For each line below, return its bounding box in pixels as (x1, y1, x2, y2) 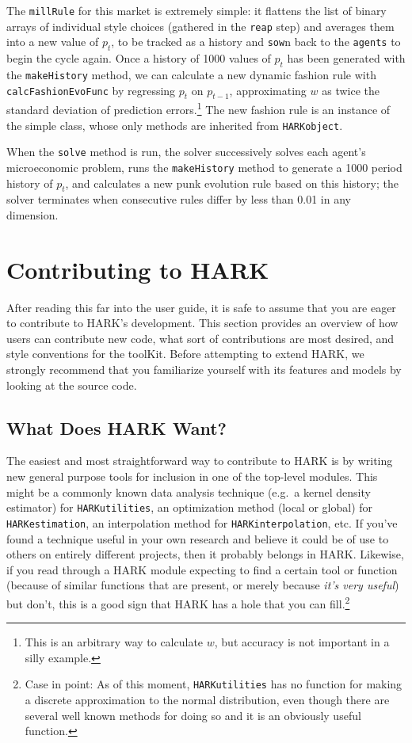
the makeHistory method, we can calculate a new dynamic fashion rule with (6, 66, 376, 82)
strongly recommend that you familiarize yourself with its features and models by (6, 361, 402, 378)
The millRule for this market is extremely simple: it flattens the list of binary (6, 2, 387, 18)
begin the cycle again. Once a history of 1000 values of (6, 50, 271, 67)
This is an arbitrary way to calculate (25, 634, 204, 650)
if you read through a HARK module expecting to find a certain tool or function (6, 561, 398, 577)
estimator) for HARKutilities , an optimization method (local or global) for (6, 499, 373, 516)
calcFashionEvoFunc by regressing (6, 82, 176, 98)
